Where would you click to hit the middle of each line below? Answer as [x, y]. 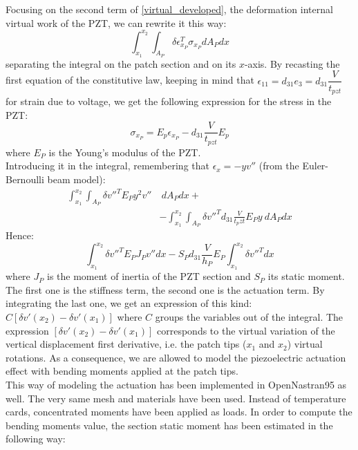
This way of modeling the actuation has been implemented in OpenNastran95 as [176, 384]
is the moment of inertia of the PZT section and [149, 276]
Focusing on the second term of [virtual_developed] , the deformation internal [169, 9]
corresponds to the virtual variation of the [246, 330]
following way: [36, 439]
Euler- [315, 166]
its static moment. [306, 276]
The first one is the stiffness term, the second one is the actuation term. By [165, 289]
